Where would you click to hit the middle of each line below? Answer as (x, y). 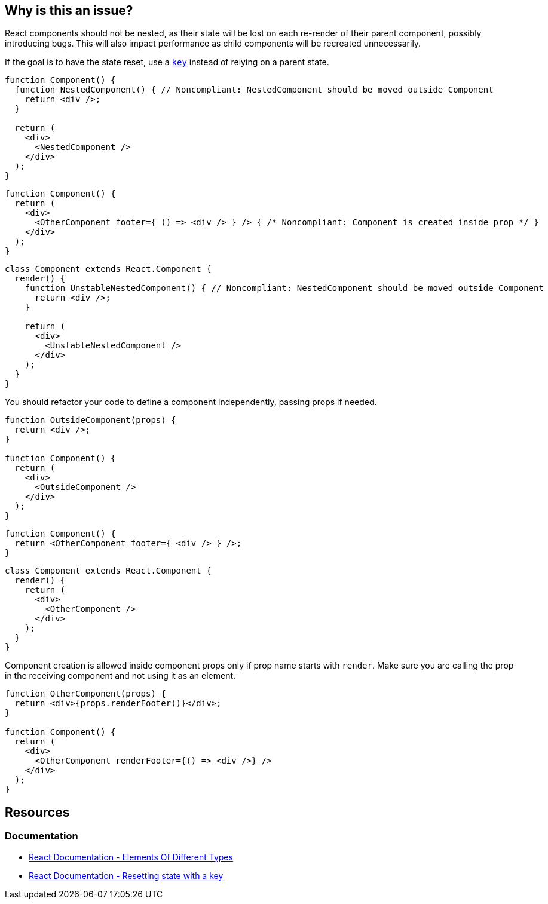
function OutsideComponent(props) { (91, 420)
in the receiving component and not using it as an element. (120, 676)
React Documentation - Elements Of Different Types (131, 857)
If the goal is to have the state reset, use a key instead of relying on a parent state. (167, 62)
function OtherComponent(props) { (85, 694)
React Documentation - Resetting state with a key (126, 875)
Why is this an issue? (69, 10)
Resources (37, 812)
